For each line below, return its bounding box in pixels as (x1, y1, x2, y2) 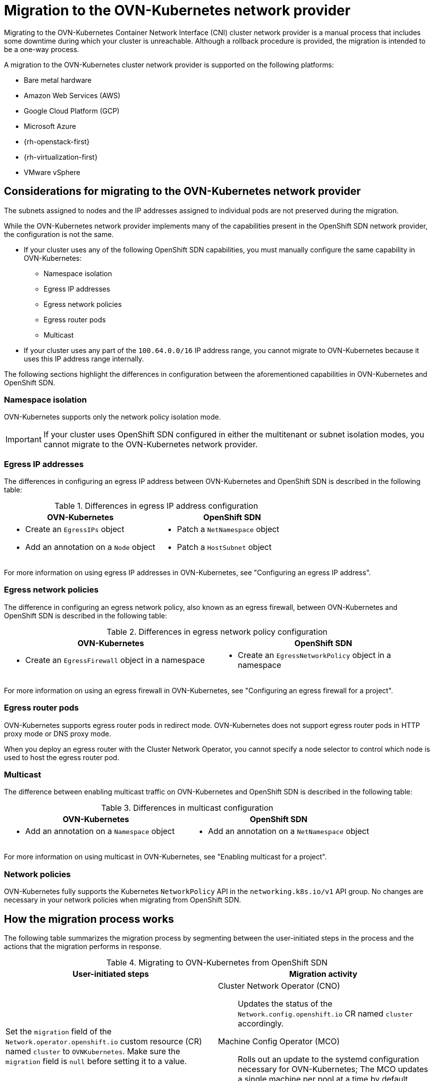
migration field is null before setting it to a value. (5, 1056, 187, 1066)
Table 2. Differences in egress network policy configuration (107, 626, 327, 637)
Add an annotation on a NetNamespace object (208, 826, 369, 837)
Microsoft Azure (24, 121, 76, 130)
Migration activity (289, 968, 358, 979)
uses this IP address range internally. (24, 354, 144, 363)
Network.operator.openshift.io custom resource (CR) (5, 1036, 202, 1046)
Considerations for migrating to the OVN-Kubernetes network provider (4, 185, 361, 198)
